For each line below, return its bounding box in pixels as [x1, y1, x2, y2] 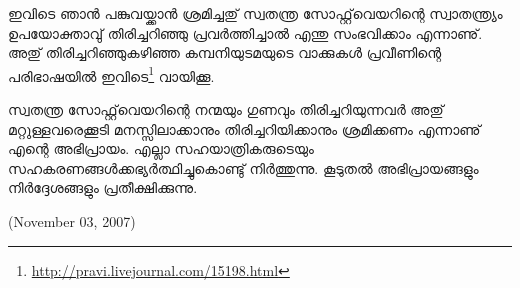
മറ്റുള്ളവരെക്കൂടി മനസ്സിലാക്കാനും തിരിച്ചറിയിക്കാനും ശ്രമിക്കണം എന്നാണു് [8, 118, 481, 139]
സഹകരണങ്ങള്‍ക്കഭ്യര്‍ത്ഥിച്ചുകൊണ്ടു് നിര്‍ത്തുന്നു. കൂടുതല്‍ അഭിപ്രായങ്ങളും [8, 157, 479, 178]
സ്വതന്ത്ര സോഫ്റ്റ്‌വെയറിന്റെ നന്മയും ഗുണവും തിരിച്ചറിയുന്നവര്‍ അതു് [8, 99, 444, 120]
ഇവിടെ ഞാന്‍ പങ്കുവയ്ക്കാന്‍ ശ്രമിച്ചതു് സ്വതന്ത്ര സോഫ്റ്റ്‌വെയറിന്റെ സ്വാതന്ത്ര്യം [8, 3, 503, 23]
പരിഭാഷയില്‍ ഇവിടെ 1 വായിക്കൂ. [8, 62, 215, 86]
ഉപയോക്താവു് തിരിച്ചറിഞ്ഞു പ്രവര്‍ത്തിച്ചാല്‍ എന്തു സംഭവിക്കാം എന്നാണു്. [8, 22, 483, 43]
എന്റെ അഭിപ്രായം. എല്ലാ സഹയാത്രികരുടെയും [8, 138, 314, 159]
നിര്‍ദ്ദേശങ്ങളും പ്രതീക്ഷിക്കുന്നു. [8, 177, 198, 198]
